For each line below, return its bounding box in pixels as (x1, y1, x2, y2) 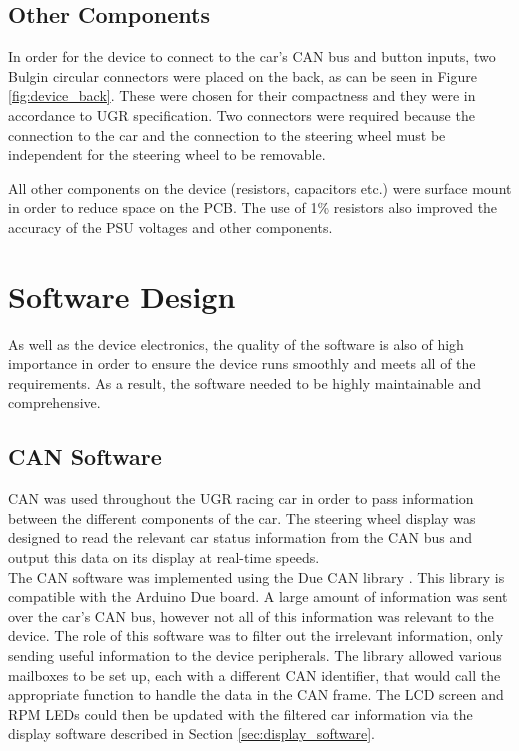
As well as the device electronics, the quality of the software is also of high (8, 333, 464, 354)
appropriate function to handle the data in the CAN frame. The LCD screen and (8, 684, 504, 705)
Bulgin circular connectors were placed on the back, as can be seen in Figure (8, 65, 477, 86)
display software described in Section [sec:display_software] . (8, 723, 375, 744)
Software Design (8, 275, 236, 316)
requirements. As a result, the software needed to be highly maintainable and (8, 372, 481, 393)
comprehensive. (8, 392, 101, 413)
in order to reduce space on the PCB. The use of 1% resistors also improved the (8, 197, 498, 218)
